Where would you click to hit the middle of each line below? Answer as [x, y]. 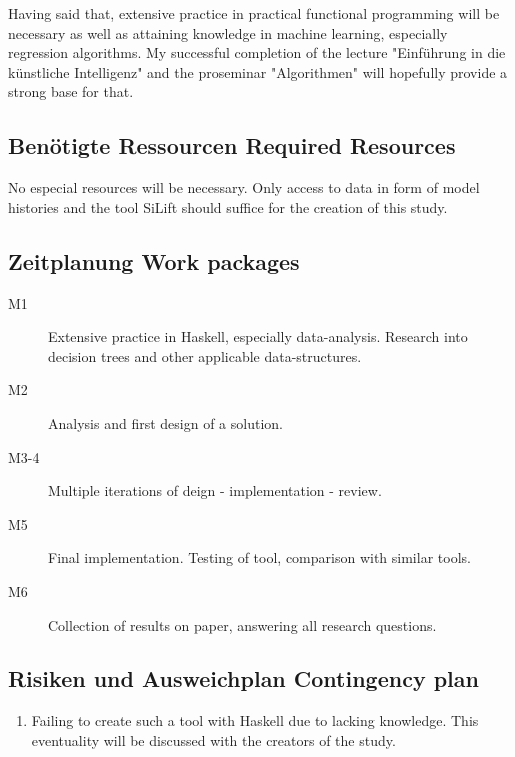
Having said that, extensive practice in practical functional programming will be [254, 13]
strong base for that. [71, 91]
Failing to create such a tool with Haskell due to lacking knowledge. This [255, 720]
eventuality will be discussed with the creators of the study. [213, 739]
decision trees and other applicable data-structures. [205, 355]
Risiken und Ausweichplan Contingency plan [243, 678]
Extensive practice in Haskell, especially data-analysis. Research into [258, 336]
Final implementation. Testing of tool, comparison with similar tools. [259, 557]
